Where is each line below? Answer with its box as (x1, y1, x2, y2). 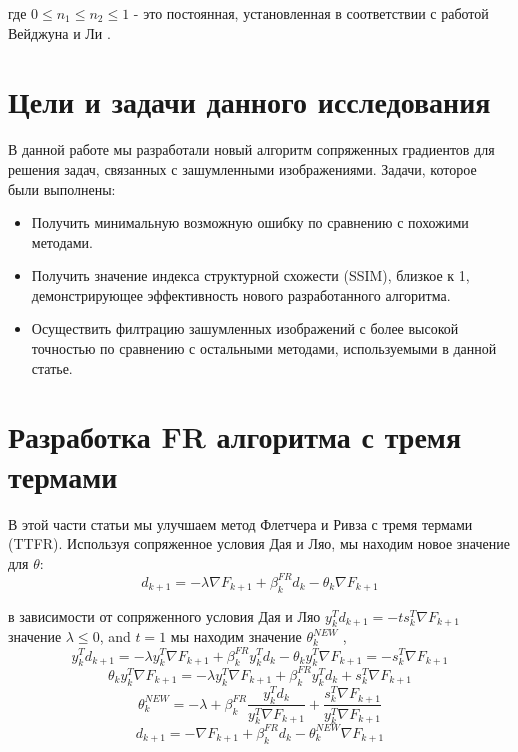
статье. (31, 357, 73, 378)
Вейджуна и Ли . (8, 22, 111, 43)
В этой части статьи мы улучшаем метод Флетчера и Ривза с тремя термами (8, 513, 473, 534)
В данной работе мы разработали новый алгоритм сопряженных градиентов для (8, 139, 495, 160)
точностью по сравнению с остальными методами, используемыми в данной (31, 338, 497, 359)
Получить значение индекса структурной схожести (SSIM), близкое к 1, (31, 265, 470, 286)
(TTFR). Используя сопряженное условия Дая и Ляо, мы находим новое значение (8, 533, 510, 554)
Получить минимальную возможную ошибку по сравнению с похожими (31, 212, 469, 233)
